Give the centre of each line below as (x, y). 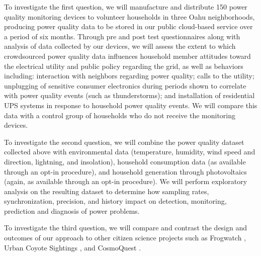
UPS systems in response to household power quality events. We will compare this (131, 105)
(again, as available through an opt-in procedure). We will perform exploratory (126, 181)
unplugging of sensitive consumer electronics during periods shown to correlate (125, 85)
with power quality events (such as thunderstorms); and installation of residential (129, 95)
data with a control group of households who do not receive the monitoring (120, 115)
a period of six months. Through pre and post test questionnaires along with (122, 36)
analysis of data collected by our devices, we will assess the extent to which (120, 46)
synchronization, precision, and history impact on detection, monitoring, (115, 201)
